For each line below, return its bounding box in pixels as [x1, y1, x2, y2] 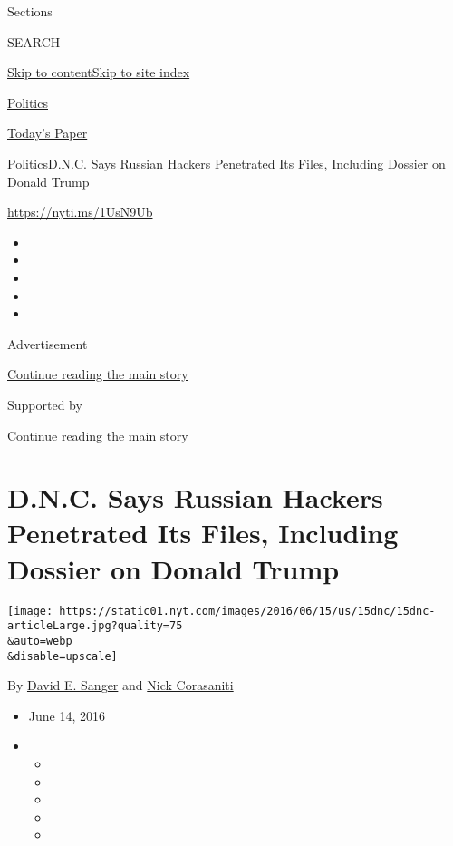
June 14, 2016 [28, 705, 105, 724]
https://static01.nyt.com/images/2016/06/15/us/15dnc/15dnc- [59, 604, 436, 617]
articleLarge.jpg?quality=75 [7, 619, 183, 633]
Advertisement [7, 334, 88, 353]
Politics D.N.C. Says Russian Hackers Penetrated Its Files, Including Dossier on [7, 153, 446, 172]
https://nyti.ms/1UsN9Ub [7, 202, 153, 221]
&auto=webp [7, 634, 72, 647]
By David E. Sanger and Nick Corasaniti [7, 676, 234, 695]
